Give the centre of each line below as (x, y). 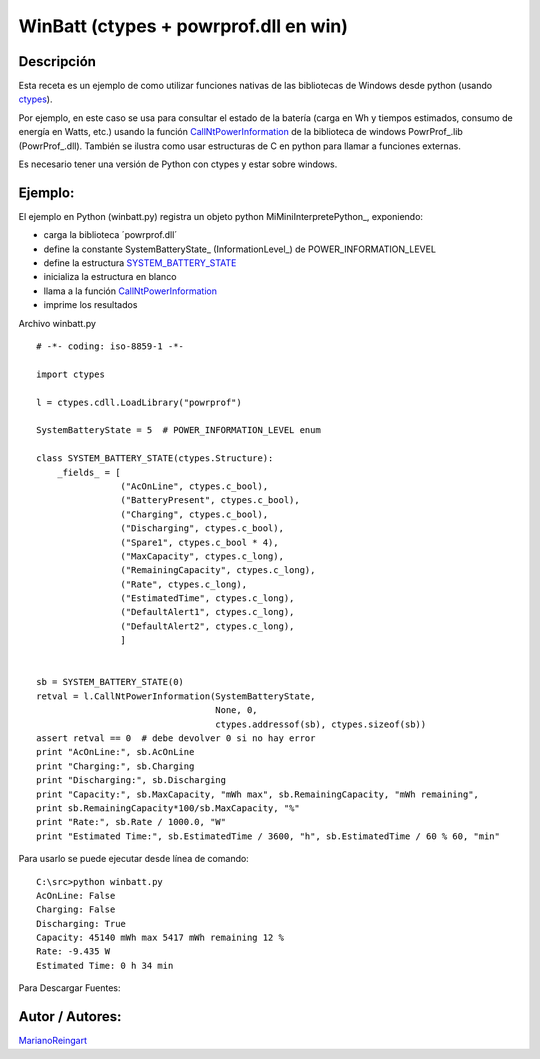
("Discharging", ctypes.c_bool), (202, 528)
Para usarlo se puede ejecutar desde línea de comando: (133, 859)
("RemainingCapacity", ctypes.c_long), (218, 570)
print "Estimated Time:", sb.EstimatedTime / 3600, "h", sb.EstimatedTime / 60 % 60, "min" (268, 836)
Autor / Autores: (70, 1016)
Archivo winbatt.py (57, 323)
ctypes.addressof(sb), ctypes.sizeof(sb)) (321, 724)
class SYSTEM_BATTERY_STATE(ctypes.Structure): (155, 458)
